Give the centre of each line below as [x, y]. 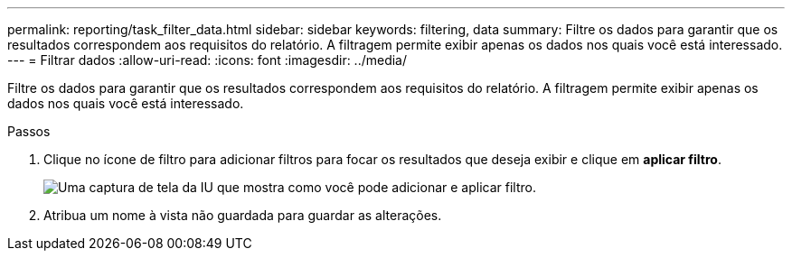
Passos [29, 131]
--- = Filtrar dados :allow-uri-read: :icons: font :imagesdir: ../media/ [207, 60]
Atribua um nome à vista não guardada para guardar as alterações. [243, 215]
